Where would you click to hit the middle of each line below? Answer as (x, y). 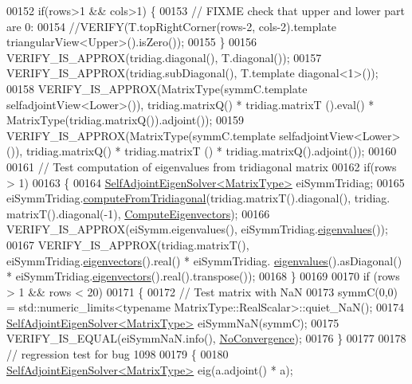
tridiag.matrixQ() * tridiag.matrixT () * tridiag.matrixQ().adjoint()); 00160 (211, 151)
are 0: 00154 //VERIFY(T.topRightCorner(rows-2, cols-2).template (172, 26)
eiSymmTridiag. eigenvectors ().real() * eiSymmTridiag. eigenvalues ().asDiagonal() (204, 260)
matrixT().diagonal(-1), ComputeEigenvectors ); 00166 (138, 213)
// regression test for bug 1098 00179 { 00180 (118, 354)
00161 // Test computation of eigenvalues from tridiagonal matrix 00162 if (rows (202, 166)
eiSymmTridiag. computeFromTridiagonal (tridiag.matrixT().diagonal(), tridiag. (198, 198)
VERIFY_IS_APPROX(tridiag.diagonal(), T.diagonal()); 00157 (164, 57)
